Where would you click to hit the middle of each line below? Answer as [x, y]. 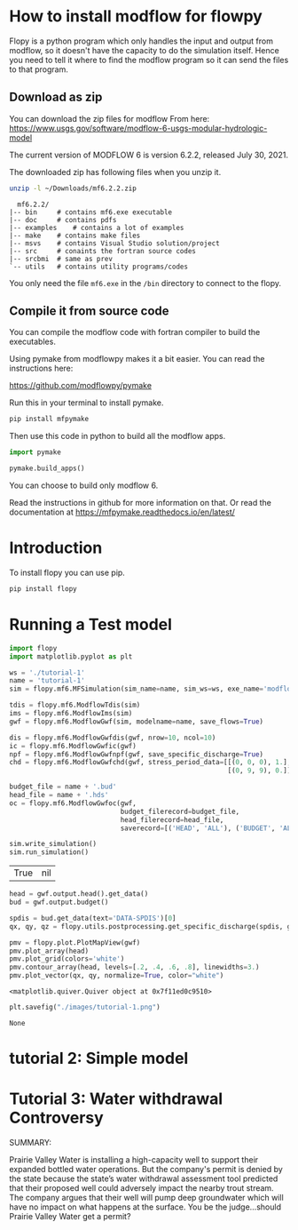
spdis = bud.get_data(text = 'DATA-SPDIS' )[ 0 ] [93, 918]
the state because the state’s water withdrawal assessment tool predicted [144, 1178]
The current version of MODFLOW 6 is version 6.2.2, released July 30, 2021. [149, 155]
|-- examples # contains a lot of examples [97, 228]
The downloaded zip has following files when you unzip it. [115, 172]
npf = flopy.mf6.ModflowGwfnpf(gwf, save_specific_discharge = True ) [137, 754]
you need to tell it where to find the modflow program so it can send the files [149, 60]
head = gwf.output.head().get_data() [79, 894]
